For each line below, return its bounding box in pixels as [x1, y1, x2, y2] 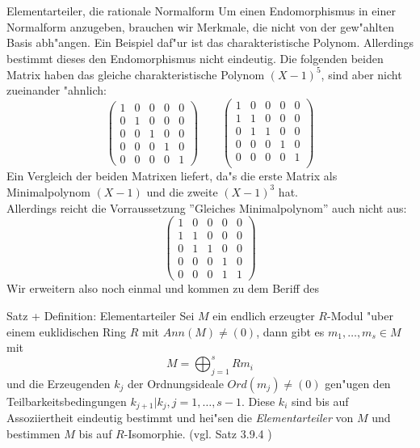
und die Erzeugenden [6, 374, 111, 391]
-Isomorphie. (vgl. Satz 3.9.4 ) [124, 425, 272, 442]
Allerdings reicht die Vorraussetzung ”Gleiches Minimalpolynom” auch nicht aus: [6, 199, 407, 216]
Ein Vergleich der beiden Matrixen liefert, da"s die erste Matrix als [6, 167, 338, 184]
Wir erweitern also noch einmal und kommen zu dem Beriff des [6, 280, 320, 297]
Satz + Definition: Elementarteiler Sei [6, 306, 195, 323]
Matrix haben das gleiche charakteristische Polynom [6, 66, 265, 82]
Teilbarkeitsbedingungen [6, 392, 127, 409]
